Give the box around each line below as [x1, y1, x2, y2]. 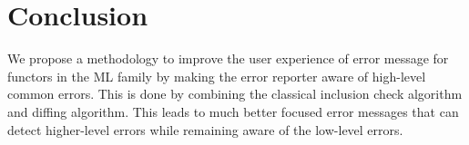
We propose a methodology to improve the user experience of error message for [7, 49, 449, 68]
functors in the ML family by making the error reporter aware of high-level [7, 66, 426, 85]
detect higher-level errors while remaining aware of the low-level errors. [7, 120, 403, 139]
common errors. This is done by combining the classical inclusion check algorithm [7, 84, 463, 103]
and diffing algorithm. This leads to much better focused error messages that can [7, 101, 459, 121]
